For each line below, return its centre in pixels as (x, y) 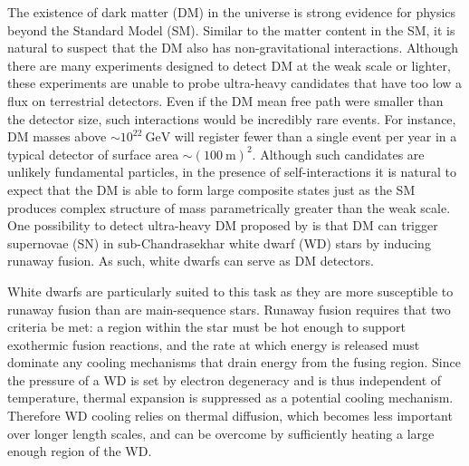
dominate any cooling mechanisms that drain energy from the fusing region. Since (234, 362)
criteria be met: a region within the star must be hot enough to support (206, 327)
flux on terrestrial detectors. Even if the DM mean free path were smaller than (225, 100)
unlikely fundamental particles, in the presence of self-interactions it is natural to (232, 172)
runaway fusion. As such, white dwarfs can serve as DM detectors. (191, 261)
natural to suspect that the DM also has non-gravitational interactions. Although (233, 48)
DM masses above (57, 136)
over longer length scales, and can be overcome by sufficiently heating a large (221, 433)
